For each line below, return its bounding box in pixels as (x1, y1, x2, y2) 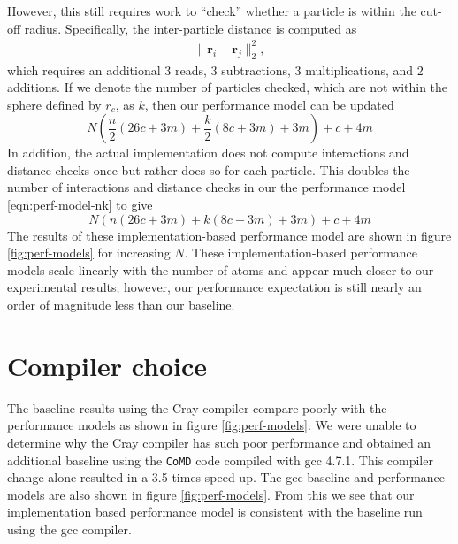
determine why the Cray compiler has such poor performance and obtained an (7, 433, 431, 451)
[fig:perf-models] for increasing (7, 243, 171, 262)
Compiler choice (7, 347, 208, 383)
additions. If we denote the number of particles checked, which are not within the (7, 78, 448, 96)
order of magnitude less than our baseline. (7, 295, 235, 314)
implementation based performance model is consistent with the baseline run (7, 502, 423, 521)
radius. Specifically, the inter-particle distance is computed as (24, 19, 357, 37)
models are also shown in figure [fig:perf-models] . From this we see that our (7, 485, 415, 503)
